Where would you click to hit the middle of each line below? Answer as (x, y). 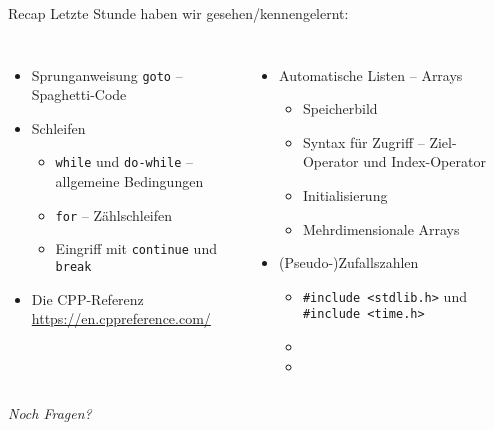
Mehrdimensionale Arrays (381, 228)
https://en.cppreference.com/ (121, 318)
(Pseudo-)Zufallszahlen (349, 262)
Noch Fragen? (50, 413)
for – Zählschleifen (114, 214)
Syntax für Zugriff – (363, 141)
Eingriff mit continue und (136, 248)
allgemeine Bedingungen (129, 181)
